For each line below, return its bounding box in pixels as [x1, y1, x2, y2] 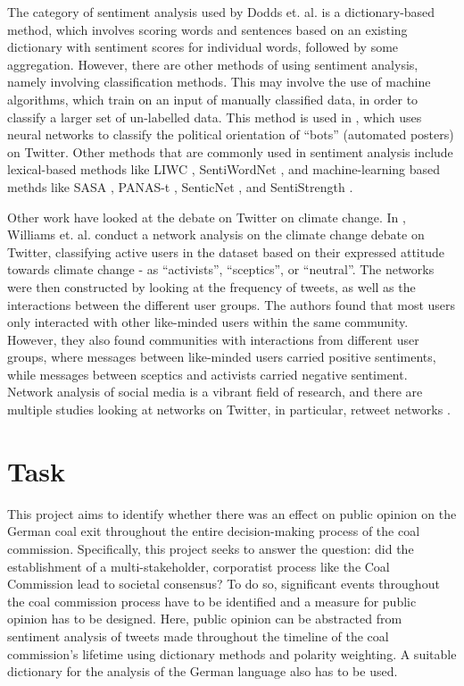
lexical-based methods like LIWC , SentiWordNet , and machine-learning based [7, 160, 441, 179]
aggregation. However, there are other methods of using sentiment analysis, [7, 54, 418, 73]
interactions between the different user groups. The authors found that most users [7, 295, 456, 314]
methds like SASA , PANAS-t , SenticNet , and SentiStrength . [7, 177, 353, 196]
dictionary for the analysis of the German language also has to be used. [7, 662, 398, 681]
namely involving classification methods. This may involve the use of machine [7, 72, 431, 91]
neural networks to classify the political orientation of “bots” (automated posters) [7, 125, 454, 144]
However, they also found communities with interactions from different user [7, 330, 419, 348]
